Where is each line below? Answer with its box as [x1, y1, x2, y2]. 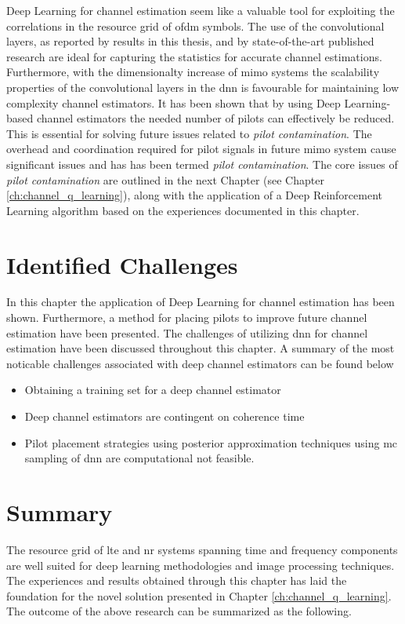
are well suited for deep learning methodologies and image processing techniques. [6, 556, 395, 573]
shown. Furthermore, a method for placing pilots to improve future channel [6, 309, 367, 326]
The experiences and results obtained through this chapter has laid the [6, 572, 347, 589]
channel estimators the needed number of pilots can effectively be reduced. [36, 110, 395, 126]
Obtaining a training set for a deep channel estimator [24, 381, 281, 398]
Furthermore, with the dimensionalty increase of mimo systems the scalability [6, 64, 380, 80]
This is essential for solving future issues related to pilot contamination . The [6, 125, 372, 141]
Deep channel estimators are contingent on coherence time [24, 408, 305, 424]
